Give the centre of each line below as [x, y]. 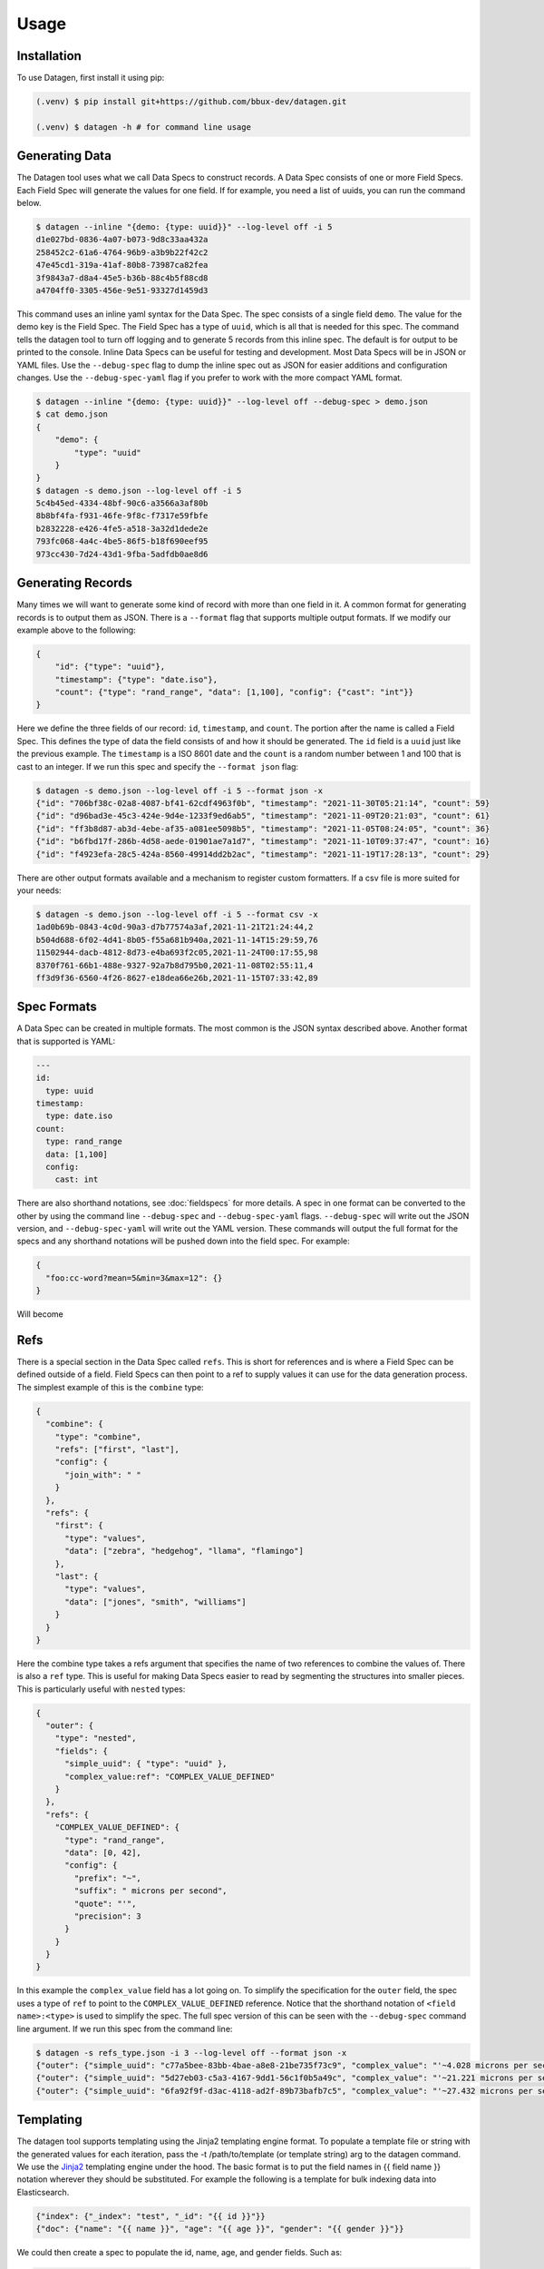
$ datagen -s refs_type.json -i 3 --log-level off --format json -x [191, 2053]
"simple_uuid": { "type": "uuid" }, [146, 1764]
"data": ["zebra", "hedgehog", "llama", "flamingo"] [184, 1551]
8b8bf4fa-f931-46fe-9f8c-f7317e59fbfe [122, 516]
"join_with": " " [103, 1474]
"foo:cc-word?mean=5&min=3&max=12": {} [134, 1278]
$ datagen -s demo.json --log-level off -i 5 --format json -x [180, 791]
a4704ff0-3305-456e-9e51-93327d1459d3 [122, 291]
